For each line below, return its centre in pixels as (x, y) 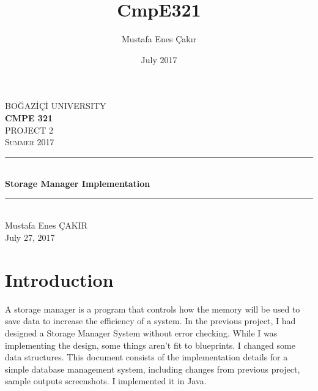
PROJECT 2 (29, 130)
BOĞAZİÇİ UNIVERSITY (56, 106)
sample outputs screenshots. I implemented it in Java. (106, 381)
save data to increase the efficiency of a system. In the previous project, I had (150, 321)
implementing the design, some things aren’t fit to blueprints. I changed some (150, 345)
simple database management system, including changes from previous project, (153, 369)
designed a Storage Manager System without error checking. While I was (141, 332)
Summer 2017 (30, 142)
